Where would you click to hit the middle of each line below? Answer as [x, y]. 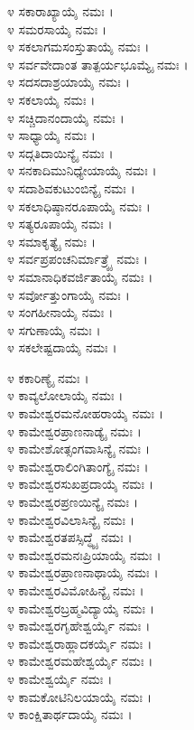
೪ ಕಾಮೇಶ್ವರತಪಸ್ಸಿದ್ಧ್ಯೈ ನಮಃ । [70, 537]
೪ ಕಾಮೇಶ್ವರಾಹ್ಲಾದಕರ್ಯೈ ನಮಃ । [80, 643]
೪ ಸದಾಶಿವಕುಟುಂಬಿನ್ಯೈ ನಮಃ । [71, 187]
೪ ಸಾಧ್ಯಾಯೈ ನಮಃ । [51, 135]
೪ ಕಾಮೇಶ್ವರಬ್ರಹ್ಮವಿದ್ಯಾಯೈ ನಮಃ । [81, 608]
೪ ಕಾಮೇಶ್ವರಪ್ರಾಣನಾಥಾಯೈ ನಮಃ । [83, 572]
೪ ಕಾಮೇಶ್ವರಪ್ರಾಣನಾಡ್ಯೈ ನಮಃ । [74, 431]
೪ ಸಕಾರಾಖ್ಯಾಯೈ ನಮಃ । [60, 11]
